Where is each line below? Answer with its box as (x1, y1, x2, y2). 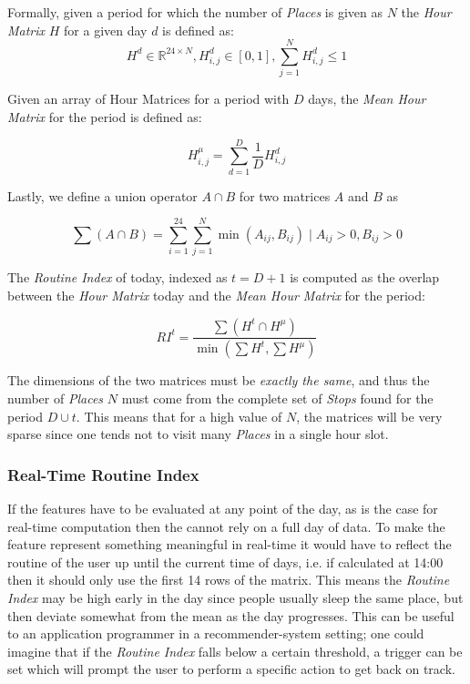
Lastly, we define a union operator (7, 186, 198, 205)
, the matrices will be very (296, 406, 443, 425)
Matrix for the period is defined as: (7, 107, 202, 126)
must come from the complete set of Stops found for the (121, 389, 434, 407)
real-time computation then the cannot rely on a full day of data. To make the (7, 516, 445, 536)
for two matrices (239, 186, 331, 205)
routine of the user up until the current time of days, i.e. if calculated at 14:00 (7, 552, 444, 571)
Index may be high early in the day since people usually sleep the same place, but (7, 587, 464, 607)
